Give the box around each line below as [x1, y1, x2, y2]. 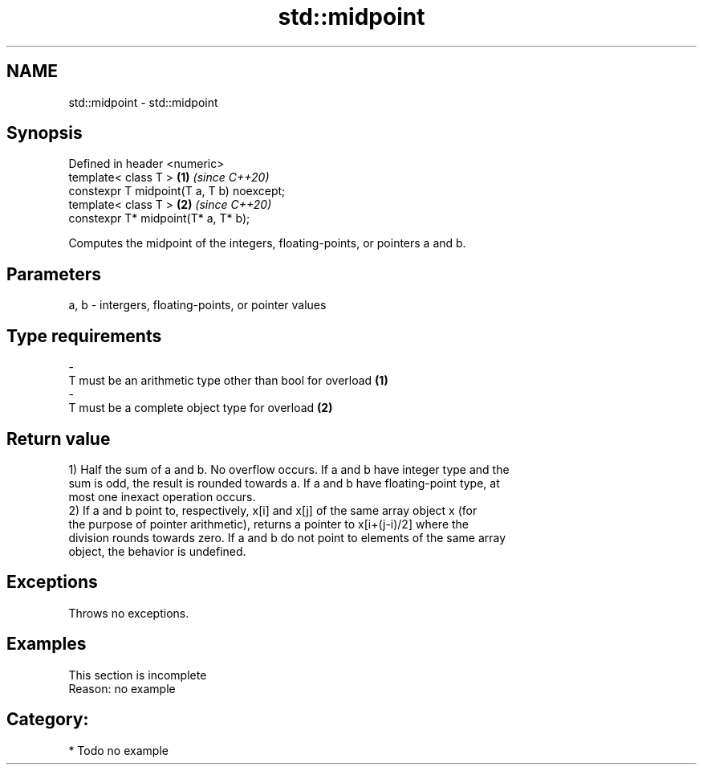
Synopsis [6, 123, 83, 144]
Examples [6, 634, 87, 655]
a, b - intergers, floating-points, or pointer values [68, 298, 327, 312]
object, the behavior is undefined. [68, 544, 246, 558]
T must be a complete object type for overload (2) [68, 401, 333, 415]
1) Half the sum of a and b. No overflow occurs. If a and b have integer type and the [68, 462, 510, 476]
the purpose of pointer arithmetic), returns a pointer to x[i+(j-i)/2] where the [68, 516, 469, 531]
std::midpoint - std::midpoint [68, 95, 218, 109]
